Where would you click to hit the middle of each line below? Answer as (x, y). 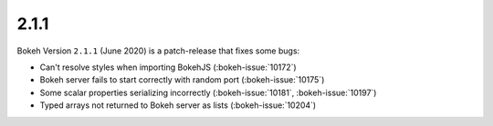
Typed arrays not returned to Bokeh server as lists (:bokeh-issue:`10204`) (178, 105)
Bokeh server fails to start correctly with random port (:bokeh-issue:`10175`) (182, 80)
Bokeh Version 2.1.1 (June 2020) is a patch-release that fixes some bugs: (158, 51)
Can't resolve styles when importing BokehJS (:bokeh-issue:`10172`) (168, 67)
